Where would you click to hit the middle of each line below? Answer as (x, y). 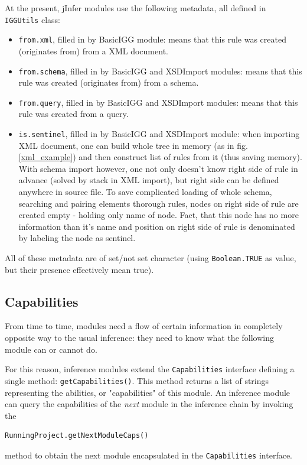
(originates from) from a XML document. (93, 51)
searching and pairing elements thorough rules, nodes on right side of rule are (159, 203)
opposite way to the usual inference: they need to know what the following (139, 338)
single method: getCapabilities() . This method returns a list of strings (137, 380)
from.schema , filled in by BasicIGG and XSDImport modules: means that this (160, 71)
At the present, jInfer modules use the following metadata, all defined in (135, 8)
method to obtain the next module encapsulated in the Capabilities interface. (148, 455)
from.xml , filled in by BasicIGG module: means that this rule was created (152, 39)
